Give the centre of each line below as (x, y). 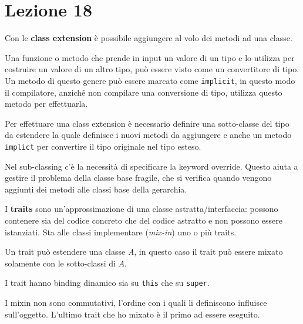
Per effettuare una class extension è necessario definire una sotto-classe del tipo (147, 123)
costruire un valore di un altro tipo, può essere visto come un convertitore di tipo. (152, 69)
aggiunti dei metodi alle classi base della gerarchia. (96, 189)
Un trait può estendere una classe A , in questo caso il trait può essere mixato (144, 252)
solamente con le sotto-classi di (60, 263)
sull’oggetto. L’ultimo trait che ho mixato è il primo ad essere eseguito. (132, 314)
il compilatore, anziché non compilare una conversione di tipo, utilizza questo (144, 92)
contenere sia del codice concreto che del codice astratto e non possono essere (144, 220)
